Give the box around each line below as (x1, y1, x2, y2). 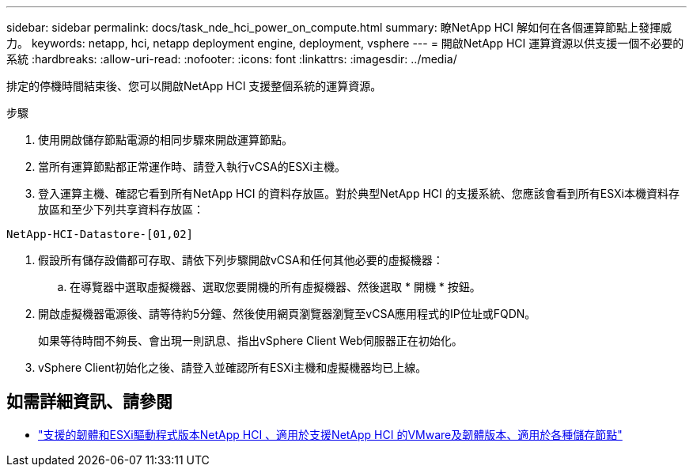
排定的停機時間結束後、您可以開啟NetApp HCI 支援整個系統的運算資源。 (6, 79, 382, 93)
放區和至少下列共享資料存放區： (38, 202, 204, 216)
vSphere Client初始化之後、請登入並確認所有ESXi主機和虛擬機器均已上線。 (38, 361, 427, 374)
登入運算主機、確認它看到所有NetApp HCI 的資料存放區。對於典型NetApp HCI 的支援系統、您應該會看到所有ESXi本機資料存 (38, 187, 680, 200)
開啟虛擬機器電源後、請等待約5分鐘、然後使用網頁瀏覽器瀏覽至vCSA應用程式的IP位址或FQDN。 (38, 307, 536, 320)
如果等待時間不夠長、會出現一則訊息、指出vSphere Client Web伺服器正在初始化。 (38, 334, 463, 347)
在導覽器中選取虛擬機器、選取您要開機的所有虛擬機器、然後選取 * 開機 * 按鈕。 (70, 280, 481, 293)
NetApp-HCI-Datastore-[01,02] (6, 228, 194, 240)
